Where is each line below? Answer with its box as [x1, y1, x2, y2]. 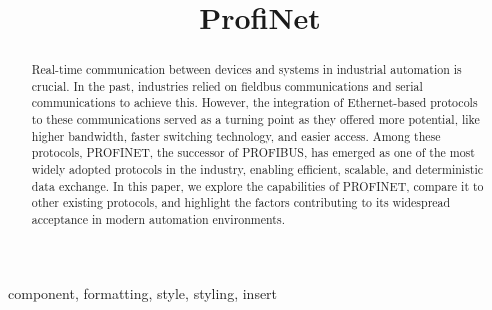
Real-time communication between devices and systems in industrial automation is [31, 61, 462, 78]
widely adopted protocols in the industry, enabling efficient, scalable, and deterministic [31, 161, 484, 178]
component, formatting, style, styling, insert [8, 282, 278, 303]
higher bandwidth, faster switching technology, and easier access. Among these [31, 127, 441, 144]
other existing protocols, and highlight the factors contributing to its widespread [31, 194, 451, 211]
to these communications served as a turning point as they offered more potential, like [31, 111, 480, 128]
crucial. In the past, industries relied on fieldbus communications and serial [31, 77, 423, 94]
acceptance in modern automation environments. [31, 211, 285, 228]
